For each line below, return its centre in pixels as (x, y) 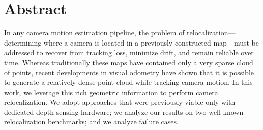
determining (23, 42)
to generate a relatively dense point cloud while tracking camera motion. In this (128, 82)
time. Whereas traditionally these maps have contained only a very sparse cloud (129, 62)
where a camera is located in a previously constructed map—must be (151, 42)
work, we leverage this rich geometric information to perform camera (111, 92)
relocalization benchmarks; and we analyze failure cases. (91, 122)
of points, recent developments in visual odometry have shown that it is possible (129, 72)
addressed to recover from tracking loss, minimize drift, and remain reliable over (129, 52)
